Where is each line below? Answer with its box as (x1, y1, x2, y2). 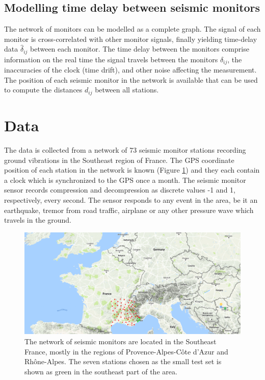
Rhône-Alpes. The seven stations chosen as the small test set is (24, 356, 222, 367)
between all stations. (95, 84, 159, 95)
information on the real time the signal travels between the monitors (4, 54, 218, 64)
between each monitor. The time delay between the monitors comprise (30, 43, 249, 54)
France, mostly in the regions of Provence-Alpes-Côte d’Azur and (24, 346, 228, 357)
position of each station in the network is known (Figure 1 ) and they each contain (4, 164, 260, 175)
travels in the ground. (4, 215, 72, 225)
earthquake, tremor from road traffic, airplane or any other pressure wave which (4, 204, 254, 215)
